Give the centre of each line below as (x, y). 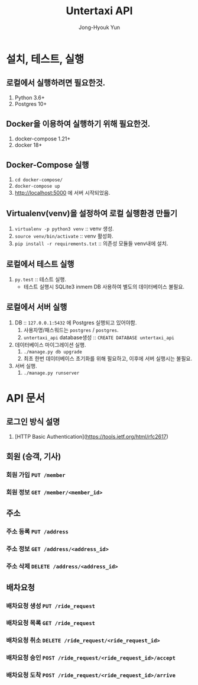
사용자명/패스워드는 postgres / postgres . (71, 330)
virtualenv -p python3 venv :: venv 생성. (64, 229)
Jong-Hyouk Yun (99, 27)
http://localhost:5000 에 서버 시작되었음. (62, 193)
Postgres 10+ (31, 104)
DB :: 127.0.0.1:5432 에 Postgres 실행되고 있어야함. (76, 322)
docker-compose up (37, 186)
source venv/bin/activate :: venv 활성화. (64, 236)
